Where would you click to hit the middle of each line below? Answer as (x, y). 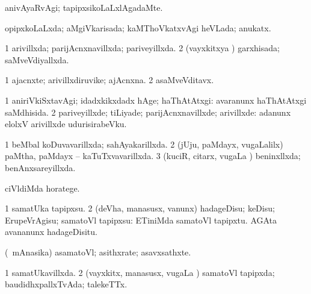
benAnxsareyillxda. (40, 167)
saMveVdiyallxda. (37, 59)
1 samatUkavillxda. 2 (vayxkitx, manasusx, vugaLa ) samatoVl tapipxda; (140, 272)
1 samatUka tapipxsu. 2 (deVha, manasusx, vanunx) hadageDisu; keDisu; (140, 208)
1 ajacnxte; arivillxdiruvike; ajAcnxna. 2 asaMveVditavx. (109, 80)
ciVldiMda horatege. (42, 188)
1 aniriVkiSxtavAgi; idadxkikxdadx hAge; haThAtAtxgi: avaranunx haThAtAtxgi (156, 100)
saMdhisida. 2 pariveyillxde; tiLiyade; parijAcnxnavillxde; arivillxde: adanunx (148, 112)
